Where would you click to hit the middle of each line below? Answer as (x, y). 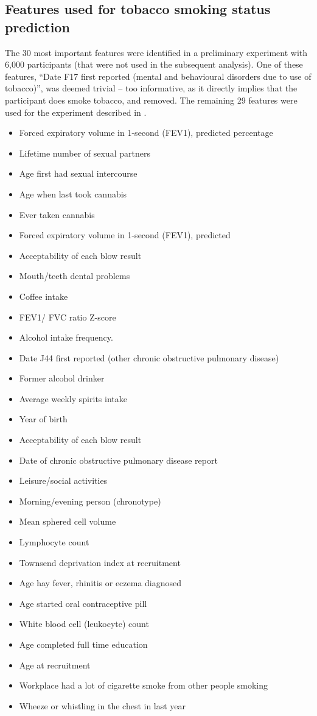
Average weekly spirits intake (73, 398)
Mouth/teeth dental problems (75, 276)
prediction (37, 27)
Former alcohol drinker (62, 378)
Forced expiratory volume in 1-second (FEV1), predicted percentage (146, 133)
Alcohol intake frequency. (66, 337)
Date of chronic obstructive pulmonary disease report (118, 460)
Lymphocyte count (54, 542)
